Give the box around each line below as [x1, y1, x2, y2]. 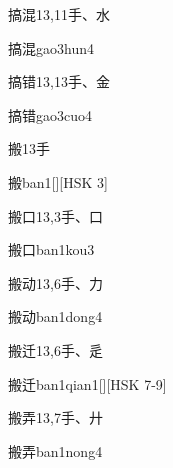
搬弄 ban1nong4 [8, 440, 103, 461]
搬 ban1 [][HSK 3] [8, 171, 108, 192]
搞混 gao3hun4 [8, 37, 94, 58]
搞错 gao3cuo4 [8, 104, 92, 125]
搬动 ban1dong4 [8, 306, 103, 327]
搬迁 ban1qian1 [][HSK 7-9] [8, 373, 167, 394]
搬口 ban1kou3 [8, 239, 95, 260]
